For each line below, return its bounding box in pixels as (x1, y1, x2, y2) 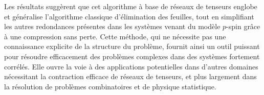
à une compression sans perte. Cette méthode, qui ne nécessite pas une (4, 31, 226, 41)
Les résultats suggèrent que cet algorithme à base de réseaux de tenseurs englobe (4, 1, 257, 11)
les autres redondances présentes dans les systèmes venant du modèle (4, 21, 221, 32)
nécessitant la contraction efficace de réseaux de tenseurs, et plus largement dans (4, 71, 257, 82)
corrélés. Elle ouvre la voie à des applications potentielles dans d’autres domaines (4, 61, 258, 72)
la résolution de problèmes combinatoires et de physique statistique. (4, 81, 216, 91)
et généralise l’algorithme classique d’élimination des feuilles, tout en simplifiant (4, 11, 254, 21)
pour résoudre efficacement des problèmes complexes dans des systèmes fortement (4, 51, 260, 61)
